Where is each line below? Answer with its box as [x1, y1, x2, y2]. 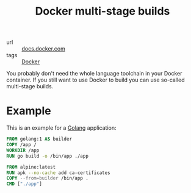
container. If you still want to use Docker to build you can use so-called [6, 76, 185, 83]
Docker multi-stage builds [35, 4, 170, 18]
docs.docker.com [21, 45, 65, 52]
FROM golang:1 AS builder [6, 136, 72, 142]
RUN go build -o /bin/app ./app [6, 153, 88, 159]
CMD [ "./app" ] [6, 181, 43, 187]
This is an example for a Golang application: [6, 124, 117, 132]
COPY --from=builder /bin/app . [6, 175, 88, 181]
